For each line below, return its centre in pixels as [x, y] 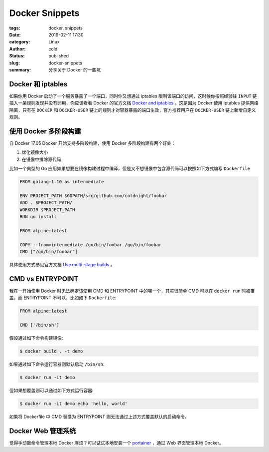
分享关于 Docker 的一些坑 [75, 69]
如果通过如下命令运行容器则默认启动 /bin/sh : [57, 364]
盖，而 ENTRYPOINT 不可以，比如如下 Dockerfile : [63, 298]
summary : [20, 69]
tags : [15, 28]
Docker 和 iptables [38, 84]
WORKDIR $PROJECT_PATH [47, 210]
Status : [17, 56]
